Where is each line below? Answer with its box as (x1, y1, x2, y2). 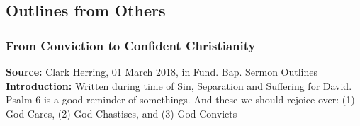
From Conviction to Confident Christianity (6, 36, 256, 54)
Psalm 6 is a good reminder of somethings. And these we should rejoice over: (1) (6, 92, 355, 107)
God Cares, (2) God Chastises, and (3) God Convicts (6, 105, 237, 120)
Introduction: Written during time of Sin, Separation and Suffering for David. (6, 78, 352, 93)
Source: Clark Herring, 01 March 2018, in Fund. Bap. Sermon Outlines (6, 64, 318, 79)
